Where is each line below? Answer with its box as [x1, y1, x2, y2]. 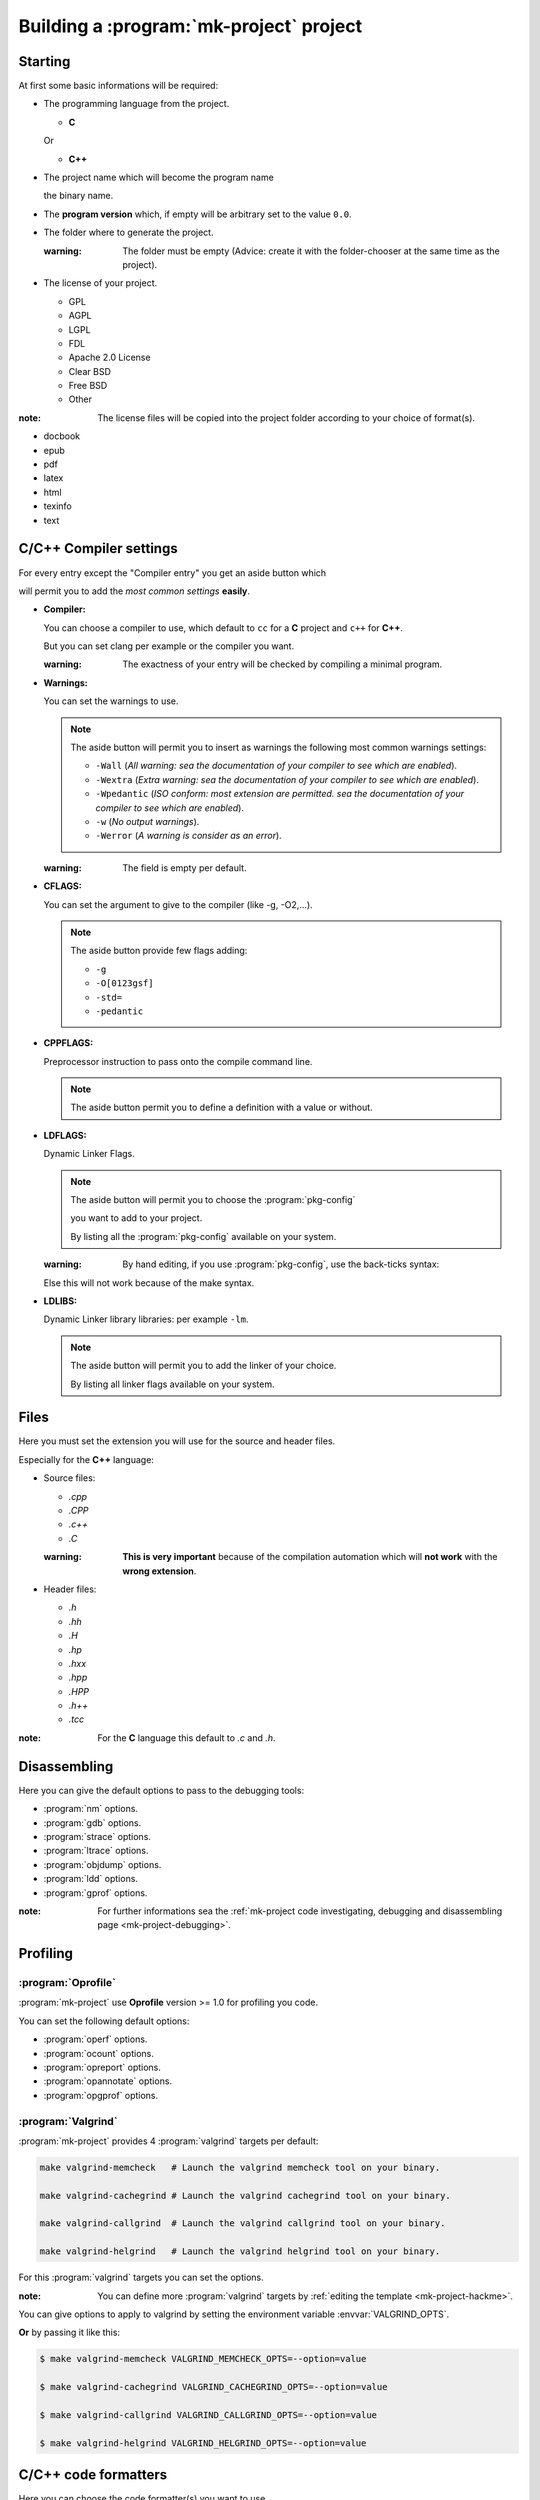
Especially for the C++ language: [18, 1453, 155, 1465]
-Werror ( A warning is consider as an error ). [95, 830, 282, 842]
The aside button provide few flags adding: [70, 945, 248, 957]
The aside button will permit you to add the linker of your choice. [70, 1360, 337, 1372]
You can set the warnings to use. [43, 695, 179, 707]
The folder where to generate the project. [43, 226, 214, 239]
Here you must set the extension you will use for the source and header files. [18, 1435, 336, 1447]
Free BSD [68, 380, 108, 392]
